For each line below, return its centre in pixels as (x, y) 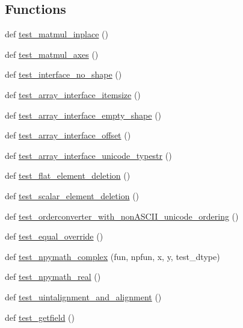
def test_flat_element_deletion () (68, 175)
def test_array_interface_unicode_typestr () (88, 155)
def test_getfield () (40, 317)
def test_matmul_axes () (52, 54)
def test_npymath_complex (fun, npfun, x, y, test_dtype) (112, 256)
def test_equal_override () (54, 236)
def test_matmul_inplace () (57, 34)
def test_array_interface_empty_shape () (83, 115)
